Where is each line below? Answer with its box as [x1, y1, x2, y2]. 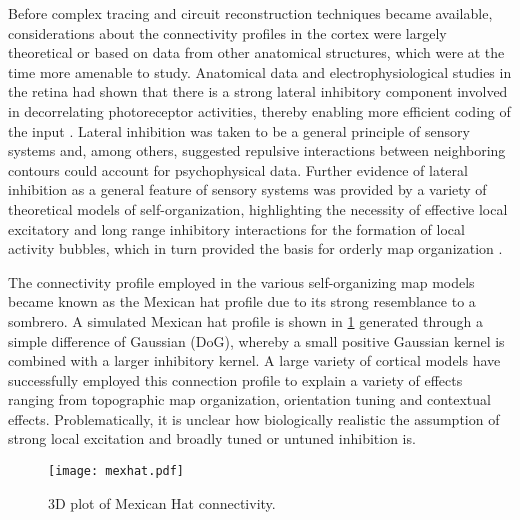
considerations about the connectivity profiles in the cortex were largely [8, 22, 447, 43]
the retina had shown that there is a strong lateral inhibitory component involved [8, 81, 508, 102]
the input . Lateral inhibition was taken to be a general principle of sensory [8, 120, 470, 141]
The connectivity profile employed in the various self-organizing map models [8, 271, 475, 292]
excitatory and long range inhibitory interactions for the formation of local [8, 218, 465, 239]
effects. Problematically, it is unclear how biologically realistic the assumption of [8, 408, 500, 429]
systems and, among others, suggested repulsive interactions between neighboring [8, 140, 506, 161]
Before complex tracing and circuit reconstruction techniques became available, [8, 3, 493, 23]
